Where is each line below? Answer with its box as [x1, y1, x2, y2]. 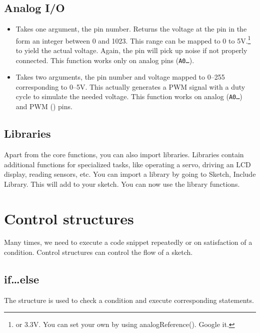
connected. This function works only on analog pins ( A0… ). [15, 55, 194, 65]
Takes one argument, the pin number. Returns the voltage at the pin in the [15, 24, 247, 34]
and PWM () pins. [15, 101, 72, 112]
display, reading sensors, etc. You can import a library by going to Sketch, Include [4, 169, 256, 179]
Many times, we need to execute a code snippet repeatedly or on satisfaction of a [4, 237, 252, 247]
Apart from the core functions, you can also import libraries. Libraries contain [4, 149, 244, 159]
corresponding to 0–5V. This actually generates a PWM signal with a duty [15, 81, 245, 92]
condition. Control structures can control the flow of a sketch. [4, 247, 193, 257]
